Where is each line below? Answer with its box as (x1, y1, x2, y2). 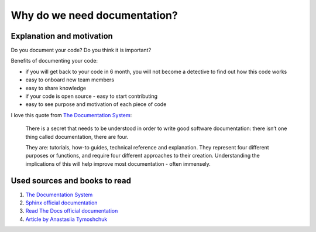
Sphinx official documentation (25, 199, 98, 206)
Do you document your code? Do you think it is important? (11, 47, 152, 54)
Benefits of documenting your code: (11, 57, 98, 64)
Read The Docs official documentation (25, 207, 118, 214)
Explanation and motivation (11, 31, 114, 41)
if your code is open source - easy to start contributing (25, 93, 158, 100)
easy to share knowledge (25, 84, 87, 91)
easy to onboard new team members (25, 76, 114, 83)
